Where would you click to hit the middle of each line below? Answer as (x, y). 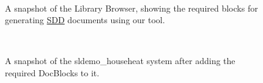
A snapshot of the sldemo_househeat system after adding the (120, 61)
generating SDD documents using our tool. (85, 20)
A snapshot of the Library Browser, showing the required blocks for (131, 8)
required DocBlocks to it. (52, 72)
